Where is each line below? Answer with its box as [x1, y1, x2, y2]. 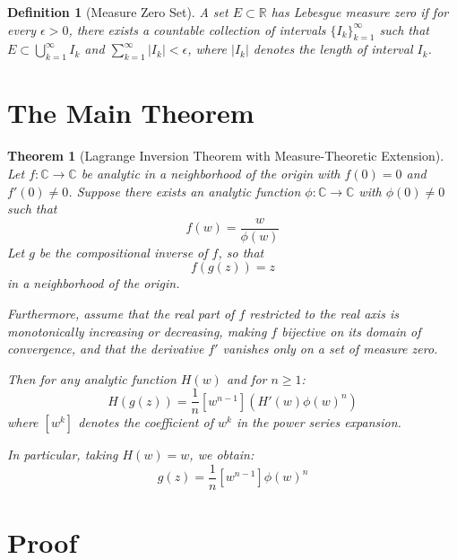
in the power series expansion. [236, 413, 401, 432]
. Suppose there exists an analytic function [68, 181, 301, 200]
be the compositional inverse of [39, 242, 208, 261]
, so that [218, 242, 264, 261]
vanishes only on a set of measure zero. [222, 339, 438, 358]
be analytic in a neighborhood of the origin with [81, 163, 341, 182]
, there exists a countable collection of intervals [68, 20, 326, 39]
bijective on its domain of [281, 321, 421, 340]
